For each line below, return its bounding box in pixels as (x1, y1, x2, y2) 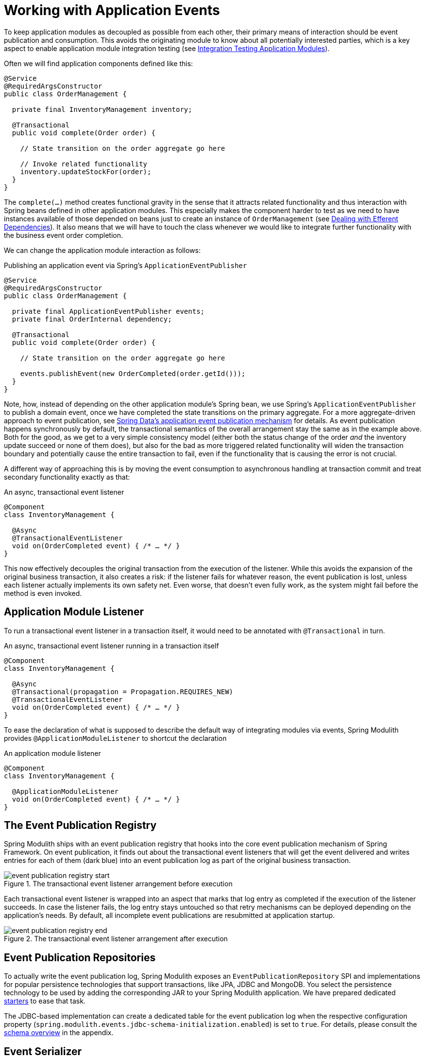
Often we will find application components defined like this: (4, 59, 193, 68)
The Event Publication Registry (4, 819, 157, 832)
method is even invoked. (4, 589, 82, 597)
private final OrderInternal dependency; (12, 315, 172, 323)
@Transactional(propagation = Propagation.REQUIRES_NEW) (12, 687, 234, 696)
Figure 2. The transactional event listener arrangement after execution (4, 934, 228, 943)
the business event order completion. (4, 231, 123, 239)
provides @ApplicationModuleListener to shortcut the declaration (4, 734, 227, 742)
